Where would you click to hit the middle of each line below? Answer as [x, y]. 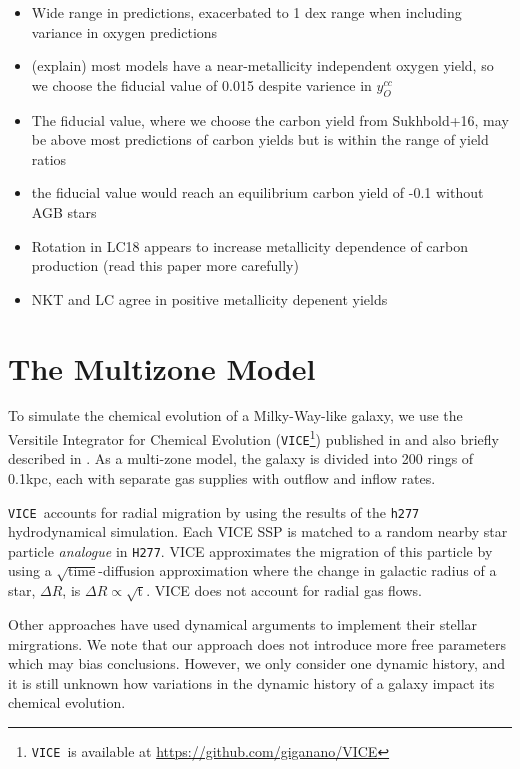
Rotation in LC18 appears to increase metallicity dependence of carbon [250, 245]
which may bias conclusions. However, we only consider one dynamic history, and [257, 663]
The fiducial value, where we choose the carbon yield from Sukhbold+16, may [270, 119]
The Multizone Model [162, 367]
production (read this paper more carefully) [165, 265]
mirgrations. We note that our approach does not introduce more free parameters [257, 643]
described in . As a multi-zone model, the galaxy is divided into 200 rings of [241, 458]
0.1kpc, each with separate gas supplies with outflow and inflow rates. [222, 477]
